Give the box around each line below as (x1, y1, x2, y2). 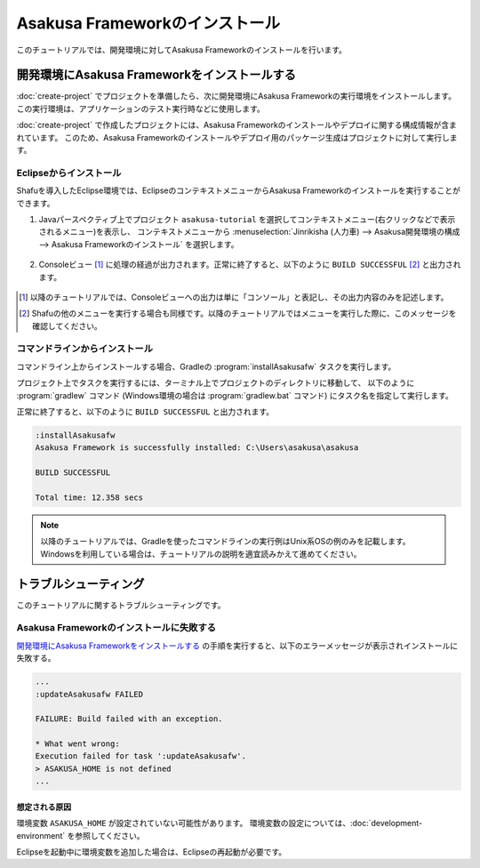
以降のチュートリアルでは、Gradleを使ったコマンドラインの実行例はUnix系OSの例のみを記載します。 (40, 536, 411, 547)
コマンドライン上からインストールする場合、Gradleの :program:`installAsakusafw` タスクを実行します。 (16, 361, 396, 372)
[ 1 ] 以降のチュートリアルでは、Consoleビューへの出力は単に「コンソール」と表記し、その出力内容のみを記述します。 (19, 292, 449, 302)
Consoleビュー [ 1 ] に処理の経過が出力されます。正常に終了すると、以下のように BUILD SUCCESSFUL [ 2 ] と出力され (38, 259, 461, 270)
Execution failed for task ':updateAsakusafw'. (35, 751, 246, 761)
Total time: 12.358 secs (35, 492, 144, 502)
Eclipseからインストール (16, 166, 122, 179)
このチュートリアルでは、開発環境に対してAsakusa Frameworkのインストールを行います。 (16, 44, 347, 55)
